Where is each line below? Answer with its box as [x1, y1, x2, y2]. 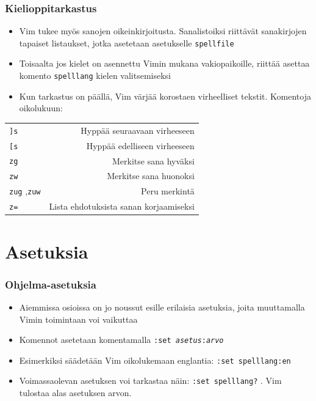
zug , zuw [9, 185, 41, 197]
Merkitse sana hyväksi [112, 154, 195, 167]
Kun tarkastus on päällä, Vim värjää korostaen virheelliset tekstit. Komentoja [19, 89, 311, 102]
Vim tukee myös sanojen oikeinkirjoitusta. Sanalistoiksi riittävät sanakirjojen [19, 24, 307, 37]
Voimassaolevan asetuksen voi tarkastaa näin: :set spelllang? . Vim [19, 374, 282, 387]
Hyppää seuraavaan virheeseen [81, 123, 195, 136]
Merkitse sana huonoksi [107, 169, 195, 182]
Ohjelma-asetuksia [5, 276, 96, 292]
